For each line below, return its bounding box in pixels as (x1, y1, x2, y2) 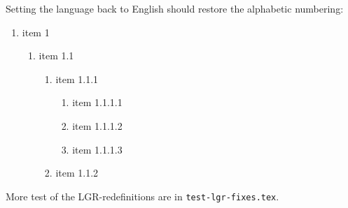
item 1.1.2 (55, 165, 99, 180)
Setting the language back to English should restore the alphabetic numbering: (6, 1, 344, 15)
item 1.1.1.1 (72, 95, 123, 110)
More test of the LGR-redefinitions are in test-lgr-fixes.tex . (6, 188, 279, 203)
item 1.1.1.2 (72, 118, 123, 133)
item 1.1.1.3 (72, 142, 123, 156)
